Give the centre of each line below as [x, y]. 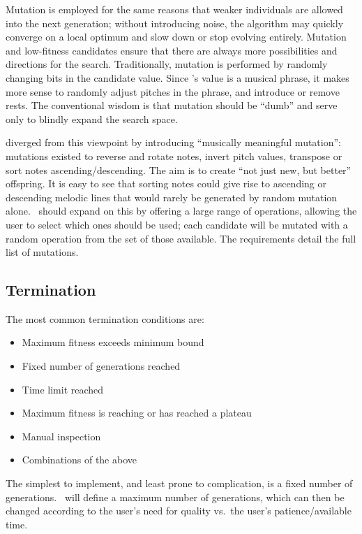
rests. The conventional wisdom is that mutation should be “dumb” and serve [172, 105]
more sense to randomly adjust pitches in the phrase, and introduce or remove [173, 91]
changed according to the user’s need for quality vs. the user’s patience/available [179, 511]
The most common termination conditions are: [105, 318]
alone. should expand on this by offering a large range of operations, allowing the [181, 211]
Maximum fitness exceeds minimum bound [113, 342]
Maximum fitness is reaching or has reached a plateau [137, 413]
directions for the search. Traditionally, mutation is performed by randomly [167, 64]
